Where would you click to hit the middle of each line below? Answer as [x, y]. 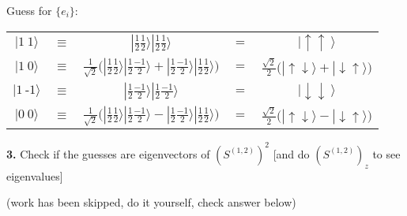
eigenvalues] [35, 175]
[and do [291, 153]
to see [386, 153]
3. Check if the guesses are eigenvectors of [108, 153]
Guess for [29, 10]
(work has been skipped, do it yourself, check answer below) [151, 202]
